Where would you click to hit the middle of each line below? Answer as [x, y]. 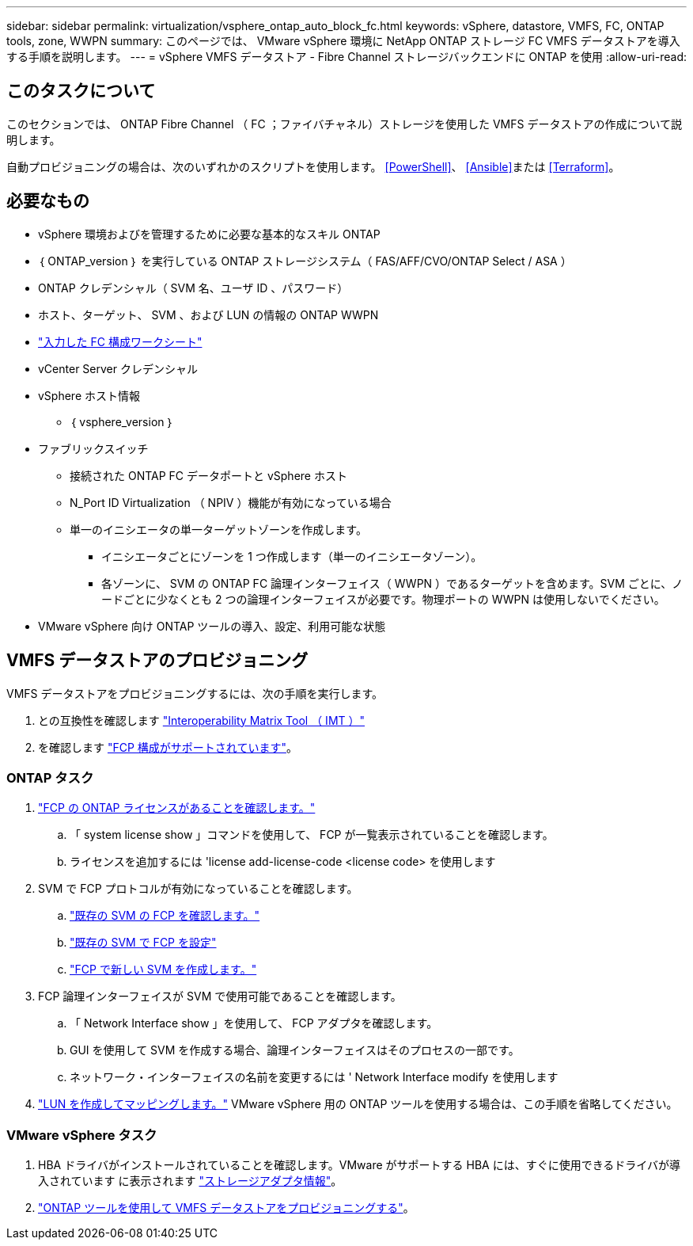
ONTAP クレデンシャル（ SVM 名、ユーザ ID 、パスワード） [193, 288]
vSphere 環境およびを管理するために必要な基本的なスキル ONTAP [209, 234]
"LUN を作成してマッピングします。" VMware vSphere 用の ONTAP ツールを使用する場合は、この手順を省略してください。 [358, 1104]
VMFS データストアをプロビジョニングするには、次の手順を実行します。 [195, 693]
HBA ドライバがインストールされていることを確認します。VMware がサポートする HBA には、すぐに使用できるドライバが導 [360, 1165]
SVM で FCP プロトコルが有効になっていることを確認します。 [198, 889]
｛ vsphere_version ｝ [122, 421]
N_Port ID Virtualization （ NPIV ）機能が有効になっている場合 [231, 502]
